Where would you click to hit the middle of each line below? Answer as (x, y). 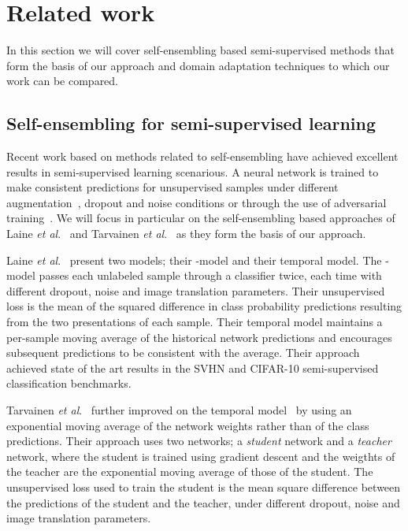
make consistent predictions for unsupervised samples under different (172, 187)
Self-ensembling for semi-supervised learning (191, 123)
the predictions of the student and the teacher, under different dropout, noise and (203, 502)
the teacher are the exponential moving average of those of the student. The (190, 472)
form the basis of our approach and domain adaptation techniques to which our (198, 65)
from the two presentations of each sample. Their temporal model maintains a (195, 322)
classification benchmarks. (69, 383)
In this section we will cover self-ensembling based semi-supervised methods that (201, 50)
